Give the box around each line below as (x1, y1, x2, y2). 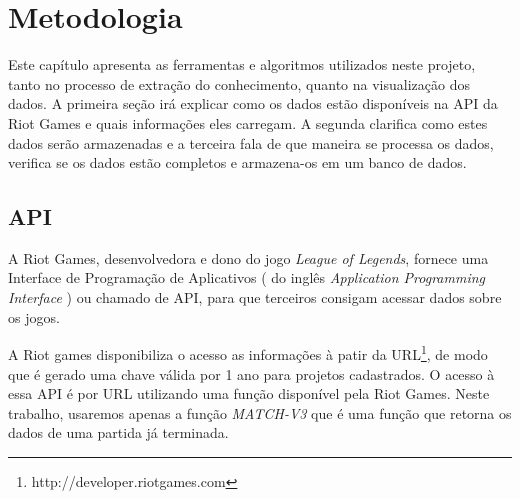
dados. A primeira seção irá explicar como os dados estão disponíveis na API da (8, 93, 498, 114)
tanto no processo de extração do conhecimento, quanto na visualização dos (8, 73, 470, 94)
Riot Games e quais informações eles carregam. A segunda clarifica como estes (8, 112, 488, 133)
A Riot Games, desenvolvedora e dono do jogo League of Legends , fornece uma (8, 247, 489, 268)
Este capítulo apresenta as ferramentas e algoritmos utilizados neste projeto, (8, 54, 476, 75)
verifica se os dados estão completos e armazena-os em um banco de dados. (8, 152, 467, 173)
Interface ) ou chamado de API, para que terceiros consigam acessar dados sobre (8, 287, 502, 308)
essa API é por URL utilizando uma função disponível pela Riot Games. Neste (8, 383, 490, 404)
